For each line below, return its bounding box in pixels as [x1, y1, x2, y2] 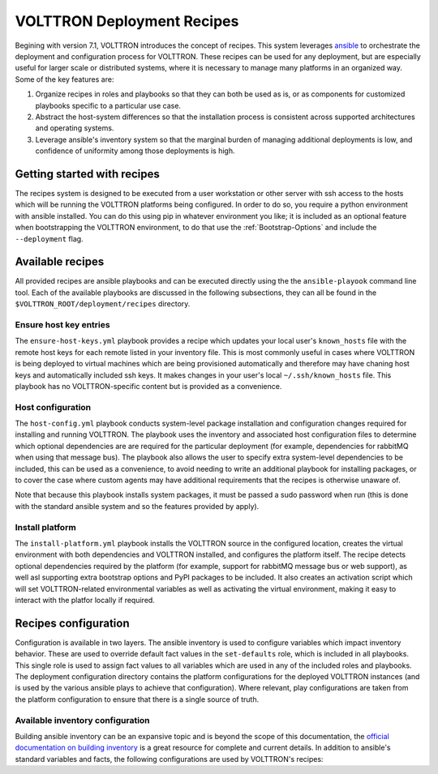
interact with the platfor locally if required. [15, 595, 156, 605]
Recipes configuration [15, 616, 130, 630]
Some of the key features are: [15, 74, 114, 84]
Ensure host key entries [15, 319, 110, 330]
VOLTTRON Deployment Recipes [15, 12, 239, 30]
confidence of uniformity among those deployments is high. [35, 146, 235, 156]
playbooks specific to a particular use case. [35, 100, 182, 110]
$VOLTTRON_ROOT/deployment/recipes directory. [15, 299, 191, 309]
